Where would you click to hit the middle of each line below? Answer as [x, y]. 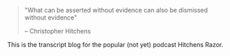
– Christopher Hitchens [57, 31]
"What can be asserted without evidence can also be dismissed [116, 10]
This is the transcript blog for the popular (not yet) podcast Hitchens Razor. [115, 44]
